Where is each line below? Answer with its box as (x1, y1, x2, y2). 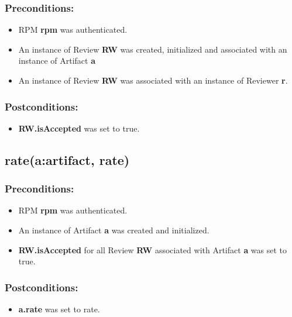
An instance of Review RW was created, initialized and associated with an (18, 43, 287, 55)
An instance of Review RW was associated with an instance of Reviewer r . (18, 74, 288, 86)
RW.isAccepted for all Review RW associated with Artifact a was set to (18, 243, 287, 256)
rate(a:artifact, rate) (5, 150, 130, 168)
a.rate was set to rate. (18, 303, 100, 315)
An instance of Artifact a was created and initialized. (18, 224, 209, 236)
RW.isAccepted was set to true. (18, 122, 140, 134)
